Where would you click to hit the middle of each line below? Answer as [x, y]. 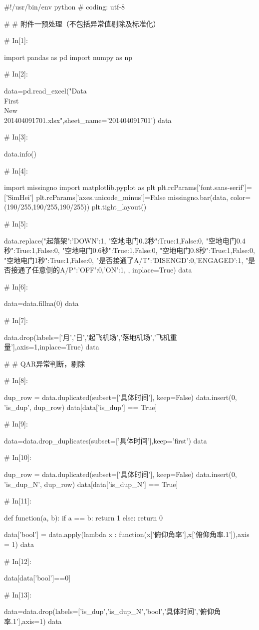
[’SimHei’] [19, 197]
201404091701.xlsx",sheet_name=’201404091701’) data [88, 120]
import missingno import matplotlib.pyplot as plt [80, 187]
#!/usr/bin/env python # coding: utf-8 [65, 6]
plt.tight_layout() [119, 207]
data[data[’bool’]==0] [37, 578]
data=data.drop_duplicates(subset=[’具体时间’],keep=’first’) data [106, 440]
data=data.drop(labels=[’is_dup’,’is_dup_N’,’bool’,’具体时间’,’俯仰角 [113, 611]
